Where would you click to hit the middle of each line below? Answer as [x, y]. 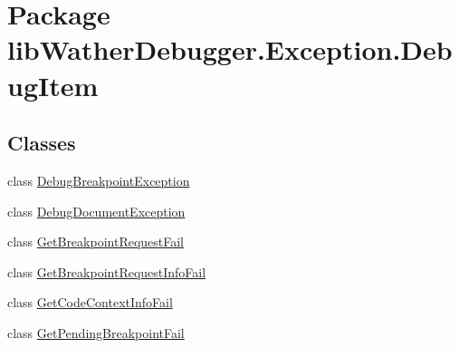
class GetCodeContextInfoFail [90, 302]
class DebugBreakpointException [99, 180]
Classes [42, 143]
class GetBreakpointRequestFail [96, 242]
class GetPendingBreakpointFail [96, 332]
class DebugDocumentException [96, 211]
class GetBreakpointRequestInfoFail [107, 271]
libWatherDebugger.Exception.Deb [230, 49]
